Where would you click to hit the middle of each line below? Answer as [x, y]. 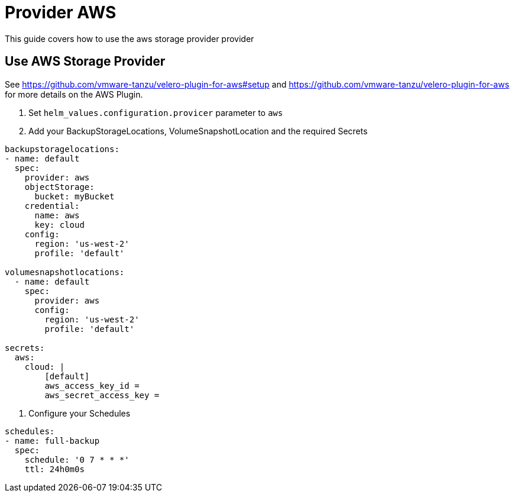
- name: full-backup [52, 440]
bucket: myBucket [75, 196]
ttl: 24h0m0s [54, 469]
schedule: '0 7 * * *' [77, 459]
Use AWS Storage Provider [85, 62]
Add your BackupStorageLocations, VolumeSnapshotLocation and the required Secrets [198, 131]
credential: [52, 206]
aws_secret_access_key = [102, 395]
